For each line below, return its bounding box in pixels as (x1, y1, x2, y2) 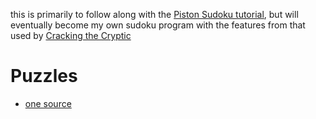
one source (24, 97, 72, 109)
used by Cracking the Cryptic (10, 30, 132, 41)
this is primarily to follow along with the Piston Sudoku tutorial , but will (10, 9, 299, 20)
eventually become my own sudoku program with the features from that (10, 19, 306, 31)
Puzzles (10, 65, 78, 88)
